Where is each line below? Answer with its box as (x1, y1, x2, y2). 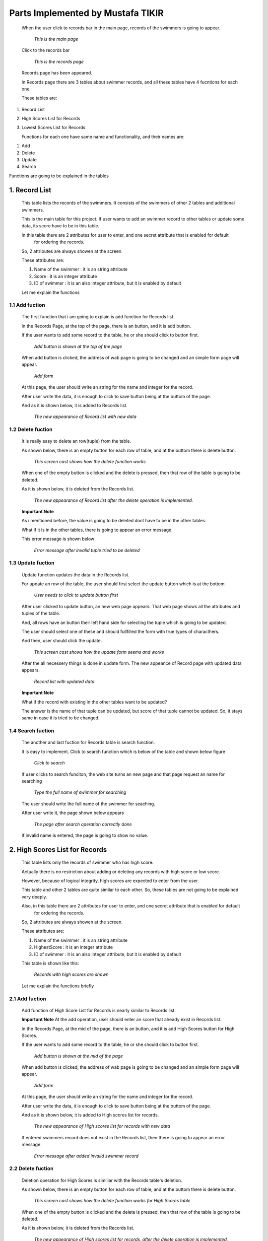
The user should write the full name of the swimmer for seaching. (21, 801, 156, 807)
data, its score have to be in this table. (21, 223, 99, 229)
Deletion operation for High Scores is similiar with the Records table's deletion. (21, 1177, 182, 1183)
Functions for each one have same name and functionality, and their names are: (21, 134, 185, 139)
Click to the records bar (21, 47, 70, 53)
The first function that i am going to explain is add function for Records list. (21, 314, 175, 320)
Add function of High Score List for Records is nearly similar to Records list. (21, 1007, 176, 1013)
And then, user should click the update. (21, 638, 102, 644)
